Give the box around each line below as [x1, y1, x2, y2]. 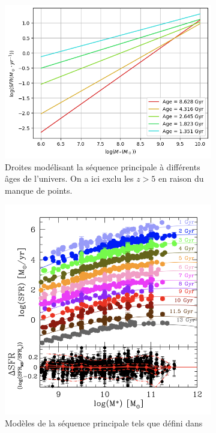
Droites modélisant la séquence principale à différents [5, 160, 200, 173]
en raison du [158, 172, 204, 185]
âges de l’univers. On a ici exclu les [5, 172, 134, 185]
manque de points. [5, 184, 73, 196]
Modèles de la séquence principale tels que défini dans [5, 416, 203, 429]
